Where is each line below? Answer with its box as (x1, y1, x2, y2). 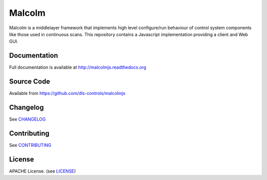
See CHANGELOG (9, 116, 46, 122)
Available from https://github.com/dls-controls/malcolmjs (9, 90, 126, 96)
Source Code (9, 77, 50, 86)
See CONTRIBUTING (9, 142, 51, 148)
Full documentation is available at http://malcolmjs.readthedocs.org (9, 64, 146, 70)
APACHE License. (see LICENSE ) (9, 168, 76, 174)
